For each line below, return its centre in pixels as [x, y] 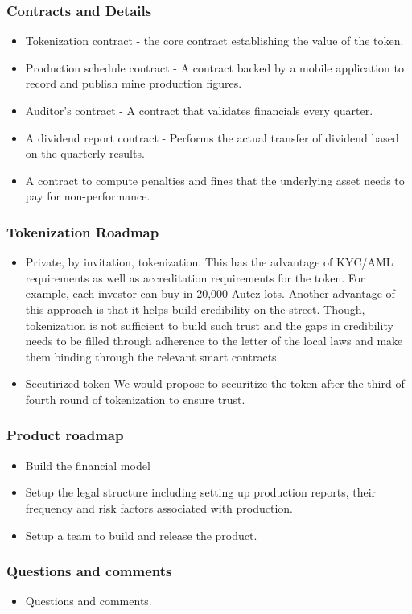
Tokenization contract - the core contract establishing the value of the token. [214, 41]
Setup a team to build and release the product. [141, 535]
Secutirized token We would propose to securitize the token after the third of [215, 383]
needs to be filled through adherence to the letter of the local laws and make [214, 341]
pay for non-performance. [88, 196]
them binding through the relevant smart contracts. [152, 356]
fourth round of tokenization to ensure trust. [135, 399]
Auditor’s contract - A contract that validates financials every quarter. [199, 110]
